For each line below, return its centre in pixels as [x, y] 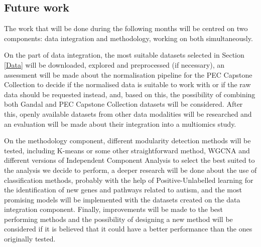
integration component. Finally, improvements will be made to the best [113, 209]
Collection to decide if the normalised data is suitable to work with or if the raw [127, 84]
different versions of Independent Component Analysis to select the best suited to [129, 160]
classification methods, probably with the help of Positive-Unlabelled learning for [129, 180]
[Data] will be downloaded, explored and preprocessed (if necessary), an [114, 64]
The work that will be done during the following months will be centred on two [126, 28]
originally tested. [30, 239]
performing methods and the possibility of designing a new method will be [118, 219]
